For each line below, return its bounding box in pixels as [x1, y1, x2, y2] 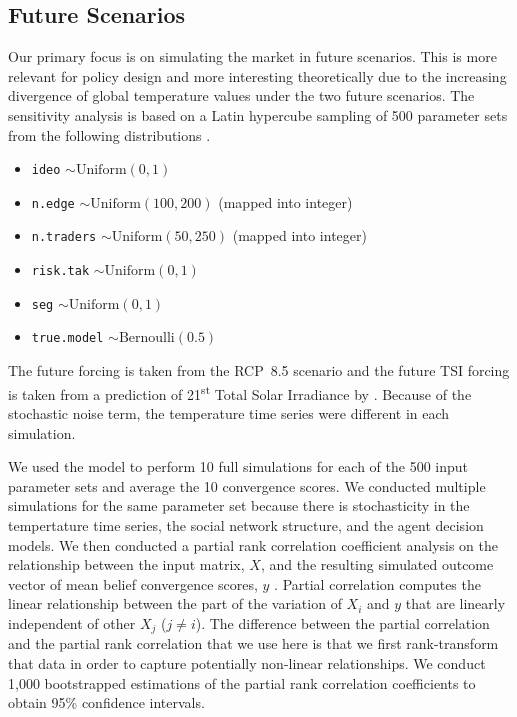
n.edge [31, 196, 75, 211]
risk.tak [31, 264, 90, 279]
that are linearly [405, 593, 506, 614]
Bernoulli [118, 331, 175, 346]
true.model [31, 331, 104, 346]
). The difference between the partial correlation [195, 612, 490, 633]
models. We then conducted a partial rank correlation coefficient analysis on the [8, 534, 498, 555]
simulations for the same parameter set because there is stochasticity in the [8, 495, 470, 516]
